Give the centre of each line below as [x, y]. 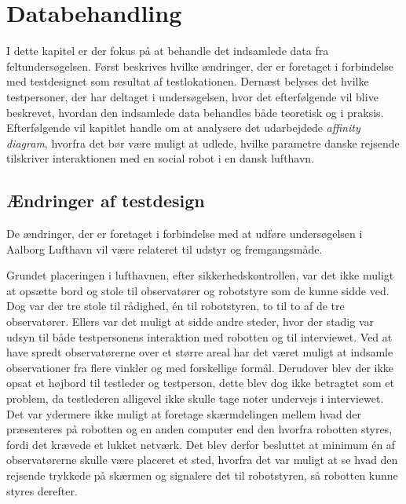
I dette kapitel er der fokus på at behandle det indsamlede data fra [168, 51]
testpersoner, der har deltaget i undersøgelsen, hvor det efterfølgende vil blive [192, 96]
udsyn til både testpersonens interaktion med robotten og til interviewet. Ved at [199, 336]
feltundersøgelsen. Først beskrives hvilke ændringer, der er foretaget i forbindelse [200, 66]
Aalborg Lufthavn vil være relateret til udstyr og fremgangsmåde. [165, 248]
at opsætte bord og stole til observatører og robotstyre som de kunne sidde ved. [198, 290]
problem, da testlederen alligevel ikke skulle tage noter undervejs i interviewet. [195, 398]
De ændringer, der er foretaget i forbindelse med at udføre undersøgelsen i [185, 234]
